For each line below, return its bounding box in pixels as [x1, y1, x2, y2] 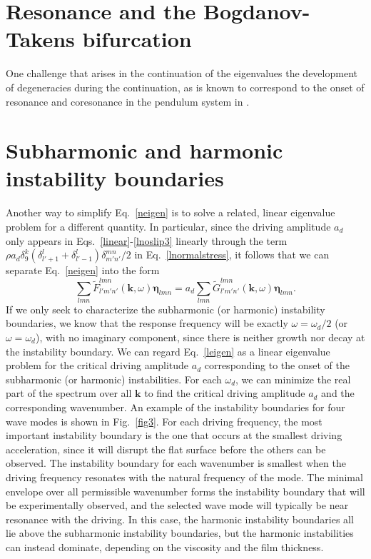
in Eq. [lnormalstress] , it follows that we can [134, 247, 330, 262]
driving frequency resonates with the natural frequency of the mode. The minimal [6, 469, 363, 484]
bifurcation [82, 24, 192, 54]
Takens [6, 24, 75, 54]
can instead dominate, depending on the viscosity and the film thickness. [6, 539, 324, 554]
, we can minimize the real [235, 371, 351, 386]
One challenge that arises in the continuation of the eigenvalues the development [6, 66, 357, 81]
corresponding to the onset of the [204, 358, 350, 373]
